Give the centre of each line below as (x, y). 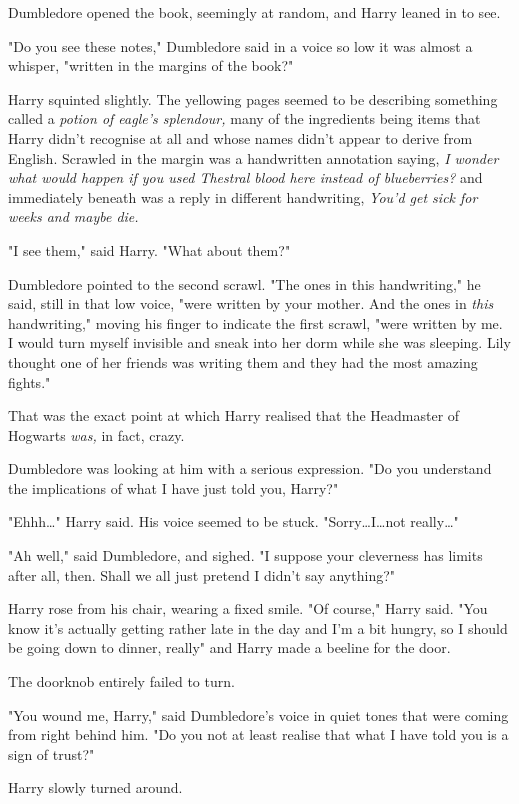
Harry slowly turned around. (95, 787)
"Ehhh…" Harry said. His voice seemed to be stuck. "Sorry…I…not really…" (233, 521)
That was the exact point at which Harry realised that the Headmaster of (234, 415)
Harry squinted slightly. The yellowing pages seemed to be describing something (253, 98)
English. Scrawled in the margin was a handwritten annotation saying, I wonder (253, 157)
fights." (29, 381)
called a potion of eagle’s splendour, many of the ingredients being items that (244, 118)
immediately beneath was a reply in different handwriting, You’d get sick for (243, 196)
